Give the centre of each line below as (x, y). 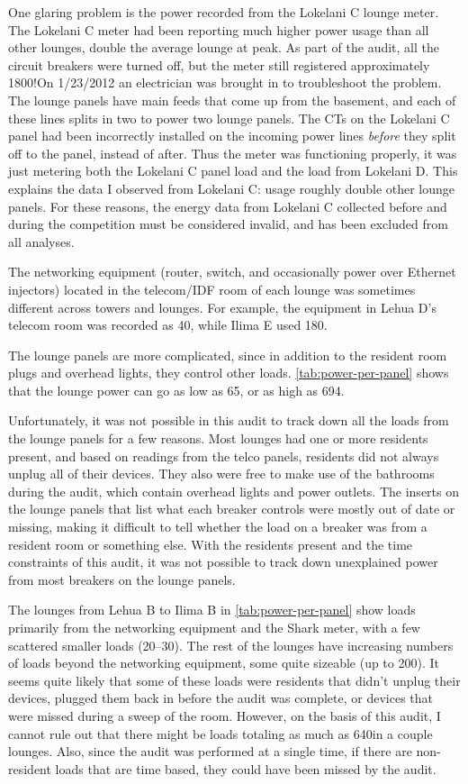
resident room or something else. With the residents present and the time (211, 544)
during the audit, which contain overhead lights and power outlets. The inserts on (234, 491)
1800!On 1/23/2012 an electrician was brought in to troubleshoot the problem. (225, 82)
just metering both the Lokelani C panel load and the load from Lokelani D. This (233, 171)
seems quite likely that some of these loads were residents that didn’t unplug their (234, 680)
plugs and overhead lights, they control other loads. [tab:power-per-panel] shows (229, 373)
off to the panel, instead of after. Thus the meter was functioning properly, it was (233, 153)
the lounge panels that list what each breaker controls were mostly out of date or (232, 509)
